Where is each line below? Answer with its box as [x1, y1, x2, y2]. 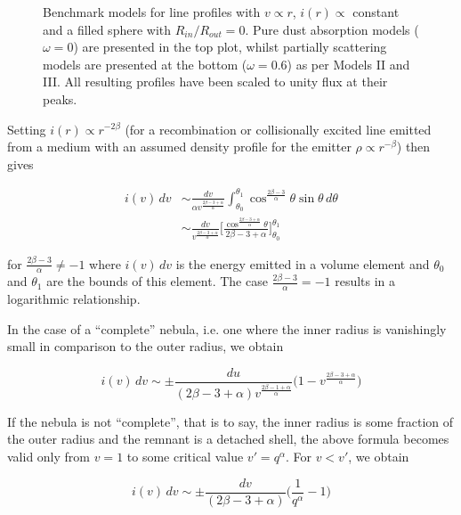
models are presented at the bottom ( [43, 54, 247, 73]
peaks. [43, 89, 77, 108]
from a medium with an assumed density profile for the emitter [7, 137, 352, 156]
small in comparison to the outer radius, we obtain [7, 337, 284, 356]
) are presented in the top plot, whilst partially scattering [73, 37, 387, 56]
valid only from [7, 446, 91, 465]
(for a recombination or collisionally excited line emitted [125, 119, 432, 138]
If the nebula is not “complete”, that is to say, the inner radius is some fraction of [7, 412, 454, 430]
